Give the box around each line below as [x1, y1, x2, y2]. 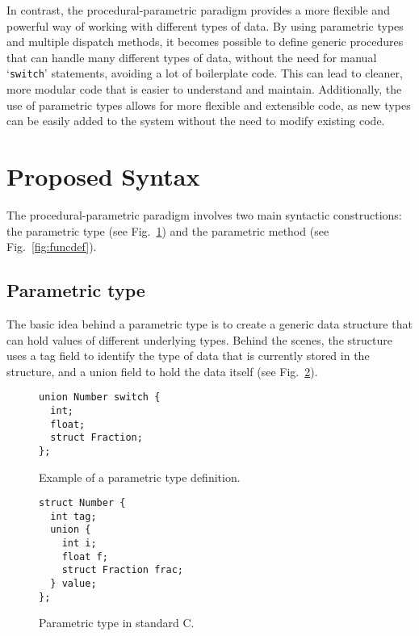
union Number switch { [39, 391, 161, 404]
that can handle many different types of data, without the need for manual [6, 48, 377, 65]
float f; [61, 550, 108, 563]
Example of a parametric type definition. [39, 468, 241, 485]
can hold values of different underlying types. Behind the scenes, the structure [6, 331, 392, 348]
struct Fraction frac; [61, 564, 183, 576]
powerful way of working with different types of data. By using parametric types [6, 17, 404, 34]
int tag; [50, 510, 97, 522]
